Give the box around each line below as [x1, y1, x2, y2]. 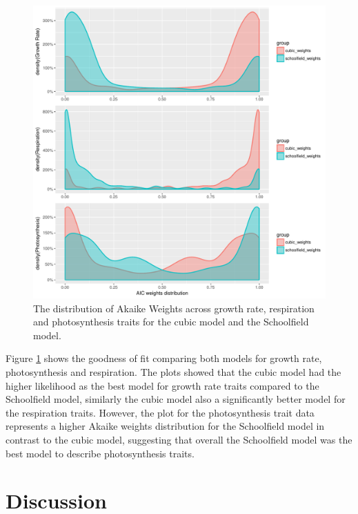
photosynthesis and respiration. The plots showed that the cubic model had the [6, 364, 341, 379]
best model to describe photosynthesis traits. [6, 446, 195, 460]
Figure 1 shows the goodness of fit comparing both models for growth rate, [6, 351, 322, 365]
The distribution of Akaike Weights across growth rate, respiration [33, 301, 315, 315]
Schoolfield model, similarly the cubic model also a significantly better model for [6, 392, 346, 406]
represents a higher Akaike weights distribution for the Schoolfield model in [6, 419, 325, 433]
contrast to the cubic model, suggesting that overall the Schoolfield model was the [6, 432, 352, 446]
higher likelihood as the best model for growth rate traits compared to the [6, 378, 319, 392]
